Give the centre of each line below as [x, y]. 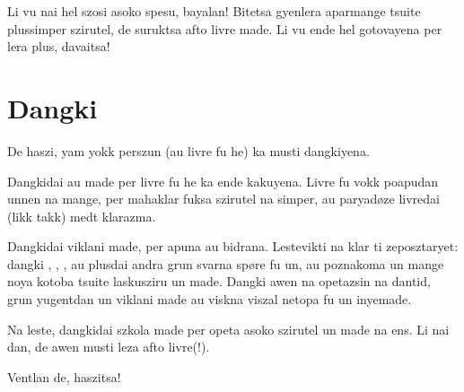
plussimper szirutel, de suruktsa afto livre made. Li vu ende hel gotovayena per [225, 28]
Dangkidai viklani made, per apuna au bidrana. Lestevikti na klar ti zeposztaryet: [233, 246]
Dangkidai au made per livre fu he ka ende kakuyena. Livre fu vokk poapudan [223, 181]
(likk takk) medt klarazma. [82, 216]
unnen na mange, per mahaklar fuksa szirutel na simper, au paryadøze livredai [223, 199]
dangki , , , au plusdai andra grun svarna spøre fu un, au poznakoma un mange [226, 263]
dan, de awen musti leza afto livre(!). [109, 347]
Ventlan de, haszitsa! [64, 376]
